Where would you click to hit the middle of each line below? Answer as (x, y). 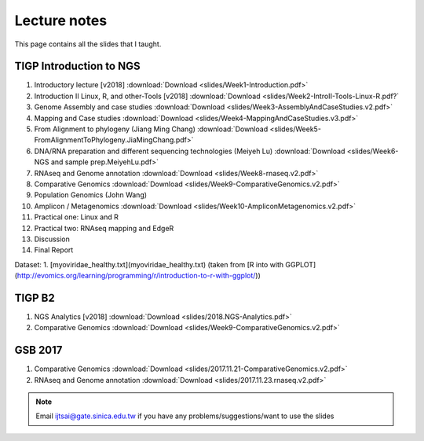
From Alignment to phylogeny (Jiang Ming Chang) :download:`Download (151, 129)
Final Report (54, 250)
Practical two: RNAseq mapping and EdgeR (104, 228)
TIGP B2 (35, 298)
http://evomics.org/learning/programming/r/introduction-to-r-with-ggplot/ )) (139, 276)
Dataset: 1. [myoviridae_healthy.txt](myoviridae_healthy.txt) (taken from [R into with (149, 264)
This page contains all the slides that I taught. (88, 44)
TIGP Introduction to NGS (77, 66)
